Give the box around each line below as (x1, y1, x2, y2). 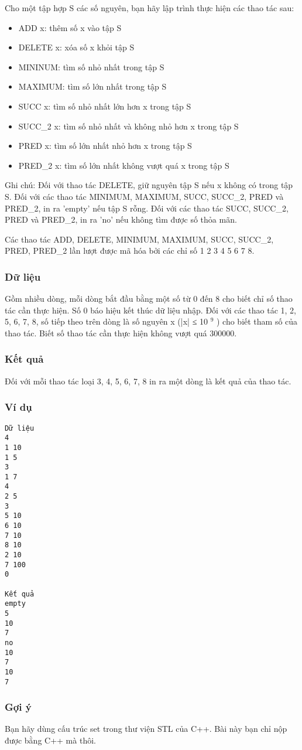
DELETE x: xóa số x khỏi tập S (18, 41, 135, 53)
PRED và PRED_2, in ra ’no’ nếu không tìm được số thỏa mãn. (5, 213, 237, 226)
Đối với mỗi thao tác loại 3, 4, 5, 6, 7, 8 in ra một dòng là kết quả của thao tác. (5, 374, 291, 387)
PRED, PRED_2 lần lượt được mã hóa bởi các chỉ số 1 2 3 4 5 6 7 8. (5, 244, 255, 257)
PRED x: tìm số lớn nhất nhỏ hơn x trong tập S (18, 139, 192, 152)
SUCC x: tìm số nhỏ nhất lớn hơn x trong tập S (18, 100, 191, 112)
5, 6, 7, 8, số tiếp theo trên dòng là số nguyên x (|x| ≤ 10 (5, 315, 208, 328)
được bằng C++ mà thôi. (5, 734, 96, 746)
